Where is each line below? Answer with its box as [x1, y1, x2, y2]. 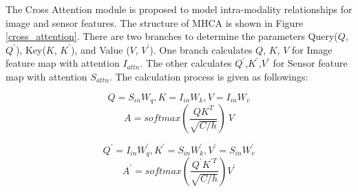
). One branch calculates [149, 42, 253, 56]
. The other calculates [140, 56, 232, 70]
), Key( [15, 42, 46, 56]
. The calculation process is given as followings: [109, 69, 308, 83]
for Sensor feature [273, 56, 348, 70]
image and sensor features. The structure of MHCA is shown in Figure [6, 15, 304, 30]
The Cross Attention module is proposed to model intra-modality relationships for [6, 2, 352, 16]
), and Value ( [71, 42, 130, 56]
